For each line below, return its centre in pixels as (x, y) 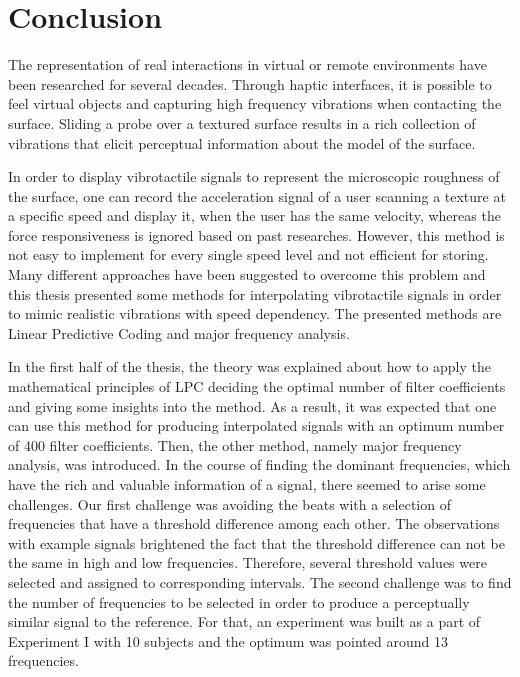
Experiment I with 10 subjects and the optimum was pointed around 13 (228, 640)
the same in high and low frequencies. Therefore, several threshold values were (247, 562)
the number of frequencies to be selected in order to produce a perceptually (239, 601)
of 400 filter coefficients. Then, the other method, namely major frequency (235, 444)
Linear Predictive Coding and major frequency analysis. (179, 332)
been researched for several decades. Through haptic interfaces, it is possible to (250, 83)
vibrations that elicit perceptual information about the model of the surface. (242, 142)
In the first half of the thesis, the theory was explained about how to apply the (250, 366)
